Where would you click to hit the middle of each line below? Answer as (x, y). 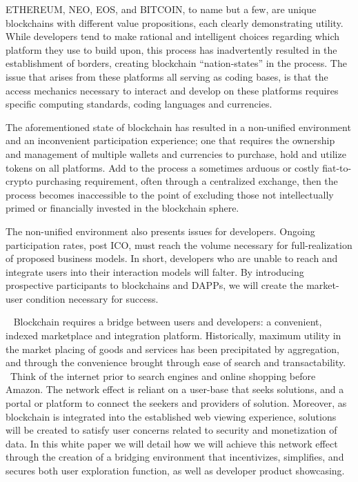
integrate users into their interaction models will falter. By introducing (155, 271)
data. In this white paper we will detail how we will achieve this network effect (172, 443)
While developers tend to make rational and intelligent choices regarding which (173, 36)
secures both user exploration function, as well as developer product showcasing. (175, 470)
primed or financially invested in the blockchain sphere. (122, 208)
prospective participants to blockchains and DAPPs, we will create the (155, 285)
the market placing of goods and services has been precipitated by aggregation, (172, 349)
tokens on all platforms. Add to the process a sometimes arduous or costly (162, 167)
